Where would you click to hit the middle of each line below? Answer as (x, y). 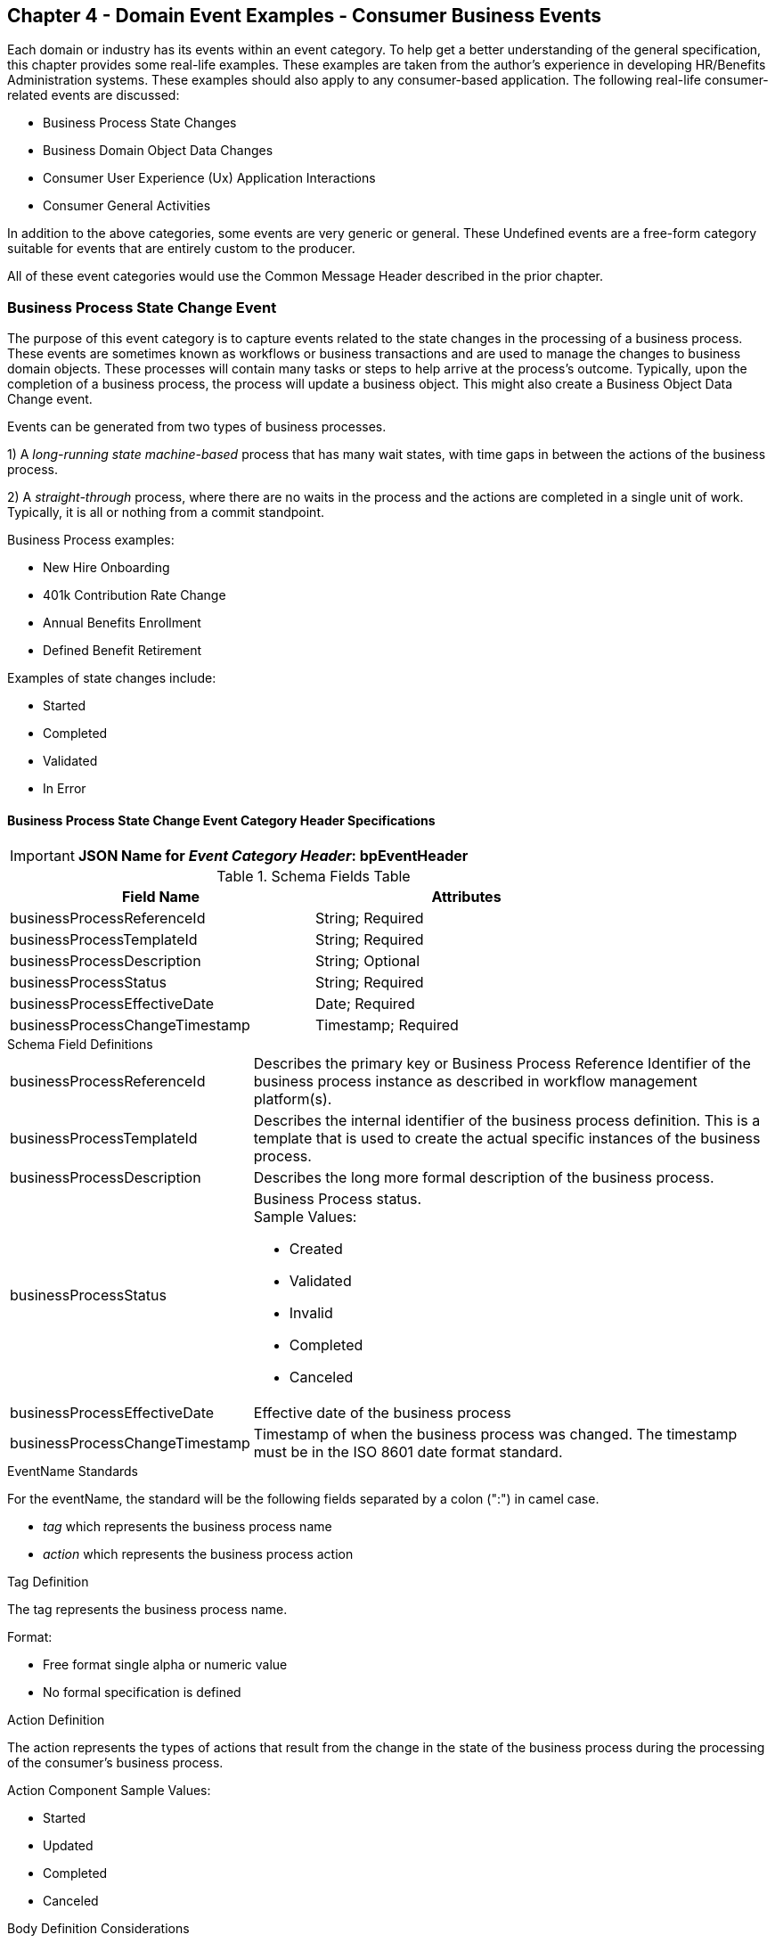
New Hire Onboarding (106, 568)
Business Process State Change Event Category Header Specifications (221, 820)
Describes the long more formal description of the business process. (484, 1178)
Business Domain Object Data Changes (158, 151)
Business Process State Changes (140, 123)
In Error (65, 789)
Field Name (161, 897)
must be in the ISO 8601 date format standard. (408, 1452)
